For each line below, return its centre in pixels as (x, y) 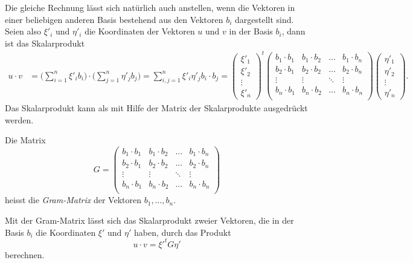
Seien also (23, 31)
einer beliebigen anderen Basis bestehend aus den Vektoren (114, 19)
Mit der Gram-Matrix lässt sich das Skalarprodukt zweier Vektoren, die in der (149, 220)
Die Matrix (25, 140)
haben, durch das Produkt (183, 232)
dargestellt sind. (264, 19)
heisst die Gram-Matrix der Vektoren (73, 200)
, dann (293, 31)
